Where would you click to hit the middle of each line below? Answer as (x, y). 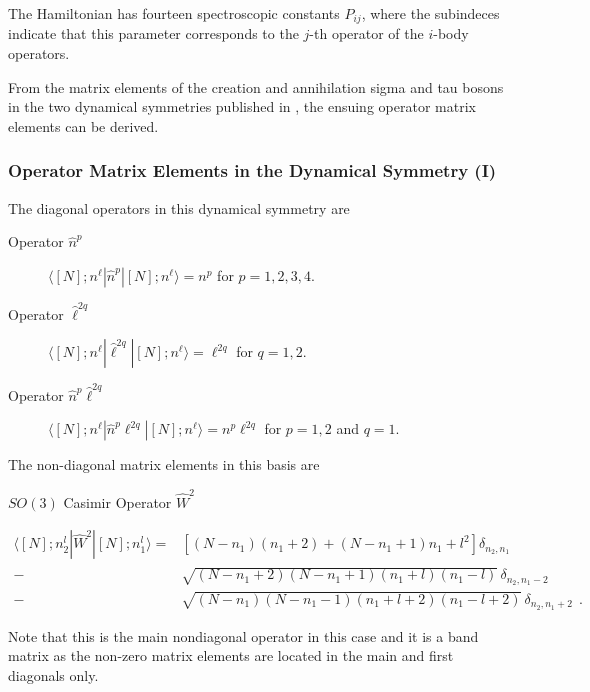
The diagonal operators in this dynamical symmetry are (179, 207)
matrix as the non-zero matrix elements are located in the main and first (231, 655)
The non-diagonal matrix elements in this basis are (164, 464)
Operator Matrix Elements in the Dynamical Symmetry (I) (252, 170)
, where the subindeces (430, 13)
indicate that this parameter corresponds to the (153, 33)
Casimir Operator (117, 501)
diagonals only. (53, 674)
